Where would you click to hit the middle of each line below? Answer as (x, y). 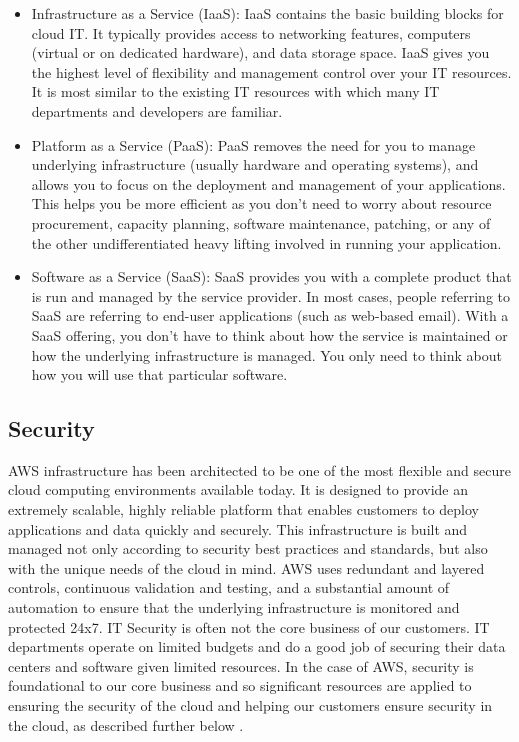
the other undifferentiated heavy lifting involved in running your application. (266, 242)
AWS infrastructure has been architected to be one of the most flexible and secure (259, 469)
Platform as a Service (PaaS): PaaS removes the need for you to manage (253, 144)
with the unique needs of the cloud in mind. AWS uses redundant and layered (246, 567)
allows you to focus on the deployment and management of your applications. (268, 183)
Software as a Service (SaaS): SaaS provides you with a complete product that (271, 276)
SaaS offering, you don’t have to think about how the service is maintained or (269, 334)
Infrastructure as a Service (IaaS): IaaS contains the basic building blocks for (267, 13)
